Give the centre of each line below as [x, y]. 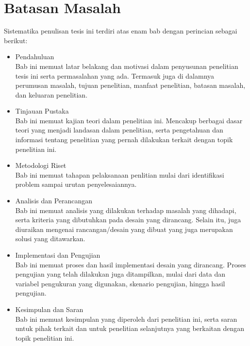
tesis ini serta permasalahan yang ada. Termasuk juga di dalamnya [115, 75]
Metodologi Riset [41, 165]
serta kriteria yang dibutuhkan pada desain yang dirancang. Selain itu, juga [128, 220]
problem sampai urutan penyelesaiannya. [76, 184]
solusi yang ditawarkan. [50, 239]
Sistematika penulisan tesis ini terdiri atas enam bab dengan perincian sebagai [121, 31]
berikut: [16, 40]
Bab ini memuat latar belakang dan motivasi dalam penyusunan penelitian [127, 66]
